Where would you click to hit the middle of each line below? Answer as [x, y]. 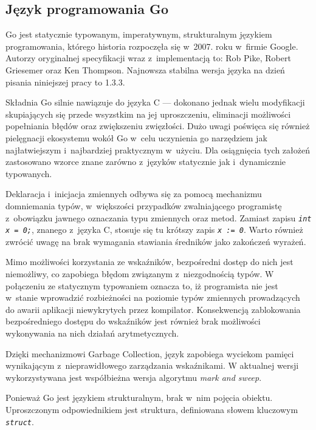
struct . [20, 421]
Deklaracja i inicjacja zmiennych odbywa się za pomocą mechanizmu [134, 194]
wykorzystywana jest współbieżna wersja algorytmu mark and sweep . [134, 377]
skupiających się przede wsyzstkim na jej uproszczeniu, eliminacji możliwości [148, 114]
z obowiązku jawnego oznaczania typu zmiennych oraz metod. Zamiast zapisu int [159, 217]
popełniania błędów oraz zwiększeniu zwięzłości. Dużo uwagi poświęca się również [158, 126]
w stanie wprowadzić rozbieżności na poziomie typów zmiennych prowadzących [153, 297]
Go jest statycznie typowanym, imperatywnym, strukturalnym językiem [139, 34]
